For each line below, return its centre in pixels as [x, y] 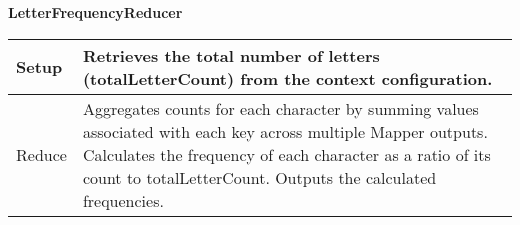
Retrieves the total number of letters [231, 55]
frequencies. [123, 200]
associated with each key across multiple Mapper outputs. [285, 131]
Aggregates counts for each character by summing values [280, 108]
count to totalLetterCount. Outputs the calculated [259, 177]
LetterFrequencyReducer [95, 12]
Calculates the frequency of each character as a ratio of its [286, 154]
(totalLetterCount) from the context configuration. [287, 78]
